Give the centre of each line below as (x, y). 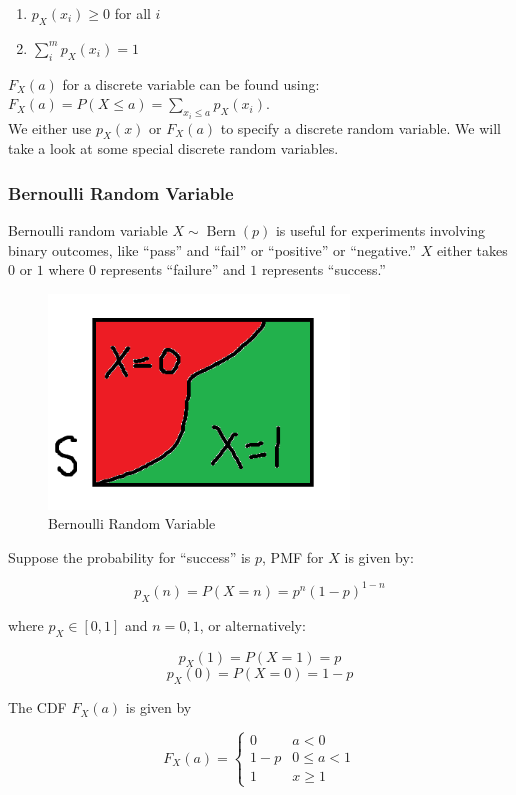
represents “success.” (323, 269)
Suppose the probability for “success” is (129, 556)
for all (132, 13)
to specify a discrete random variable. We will (360, 127)
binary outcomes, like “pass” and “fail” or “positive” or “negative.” (212, 249)
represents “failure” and (173, 269)
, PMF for (293, 556)
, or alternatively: (252, 624)
